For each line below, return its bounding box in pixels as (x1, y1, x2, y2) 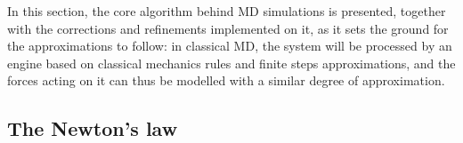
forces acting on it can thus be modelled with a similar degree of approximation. (7, 71, 445, 90)
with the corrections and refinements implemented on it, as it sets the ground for (7, 19, 449, 37)
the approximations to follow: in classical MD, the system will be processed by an (7, 36, 452, 55)
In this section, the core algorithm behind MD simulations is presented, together (7, 2, 446, 20)
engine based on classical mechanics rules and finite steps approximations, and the (7, 53, 456, 72)
